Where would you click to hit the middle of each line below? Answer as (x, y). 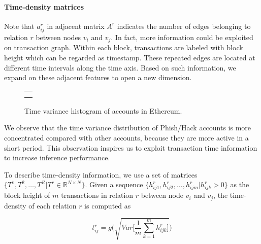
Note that (19, 26)
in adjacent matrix (76, 26)
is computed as (108, 205)
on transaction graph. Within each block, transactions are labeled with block (124, 47)
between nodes (58, 37)
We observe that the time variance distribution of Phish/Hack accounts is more (128, 128)
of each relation (53, 205)
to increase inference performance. (57, 158)
